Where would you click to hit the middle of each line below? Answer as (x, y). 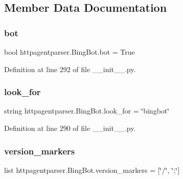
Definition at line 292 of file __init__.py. (70, 69)
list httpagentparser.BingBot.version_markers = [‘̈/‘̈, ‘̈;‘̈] (92, 170)
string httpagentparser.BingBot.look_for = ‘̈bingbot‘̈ (87, 111)
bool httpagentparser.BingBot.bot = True (70, 52)
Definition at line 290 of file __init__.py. (70, 128)
